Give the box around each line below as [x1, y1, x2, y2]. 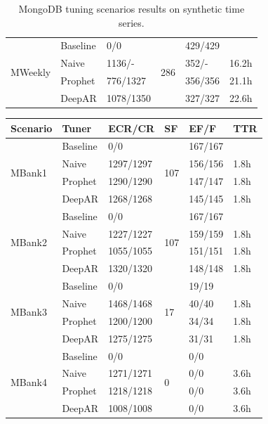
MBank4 [11, 374, 47, 389]
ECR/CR [108, 120, 155, 135]
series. [118, 15, 145, 30]
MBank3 [11, 304, 47, 319]
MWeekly [11, 64, 51, 79]
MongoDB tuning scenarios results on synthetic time [18, 1, 245, 15]
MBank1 [11, 165, 47, 179]
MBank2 [11, 235, 47, 250]
